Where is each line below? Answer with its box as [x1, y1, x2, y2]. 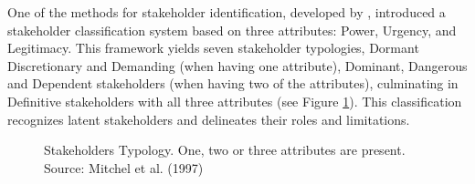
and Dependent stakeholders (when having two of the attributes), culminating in [7, 74, 459, 93]
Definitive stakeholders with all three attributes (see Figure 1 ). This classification [7, 91, 462, 110]
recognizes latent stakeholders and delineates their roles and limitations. [7, 109, 410, 128]
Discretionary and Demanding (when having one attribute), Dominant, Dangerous [7, 56, 468, 75]
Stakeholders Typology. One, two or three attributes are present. [44, 140, 406, 159]
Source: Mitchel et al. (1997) [44, 158, 204, 177]
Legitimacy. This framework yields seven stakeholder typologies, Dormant [7, 38, 419, 57]
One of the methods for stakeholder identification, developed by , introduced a [7, 3, 446, 21]
